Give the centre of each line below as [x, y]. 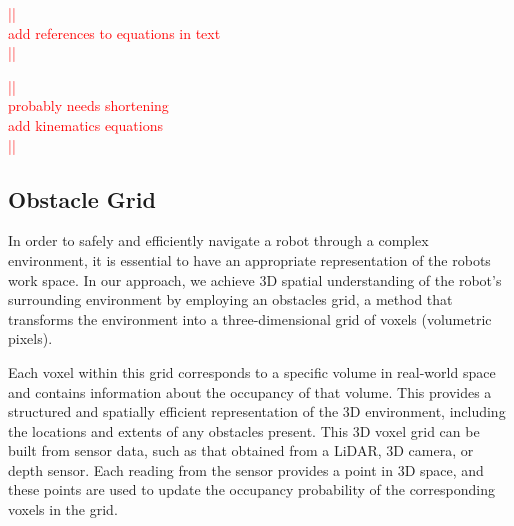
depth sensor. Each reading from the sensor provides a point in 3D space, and [246, 469]
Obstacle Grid [82, 198]
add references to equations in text [114, 32]
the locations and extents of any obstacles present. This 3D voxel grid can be [244, 430]
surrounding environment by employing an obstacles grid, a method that [230, 299]
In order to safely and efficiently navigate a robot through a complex [218, 240]
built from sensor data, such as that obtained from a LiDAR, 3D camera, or [241, 450]
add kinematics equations [85, 124]
